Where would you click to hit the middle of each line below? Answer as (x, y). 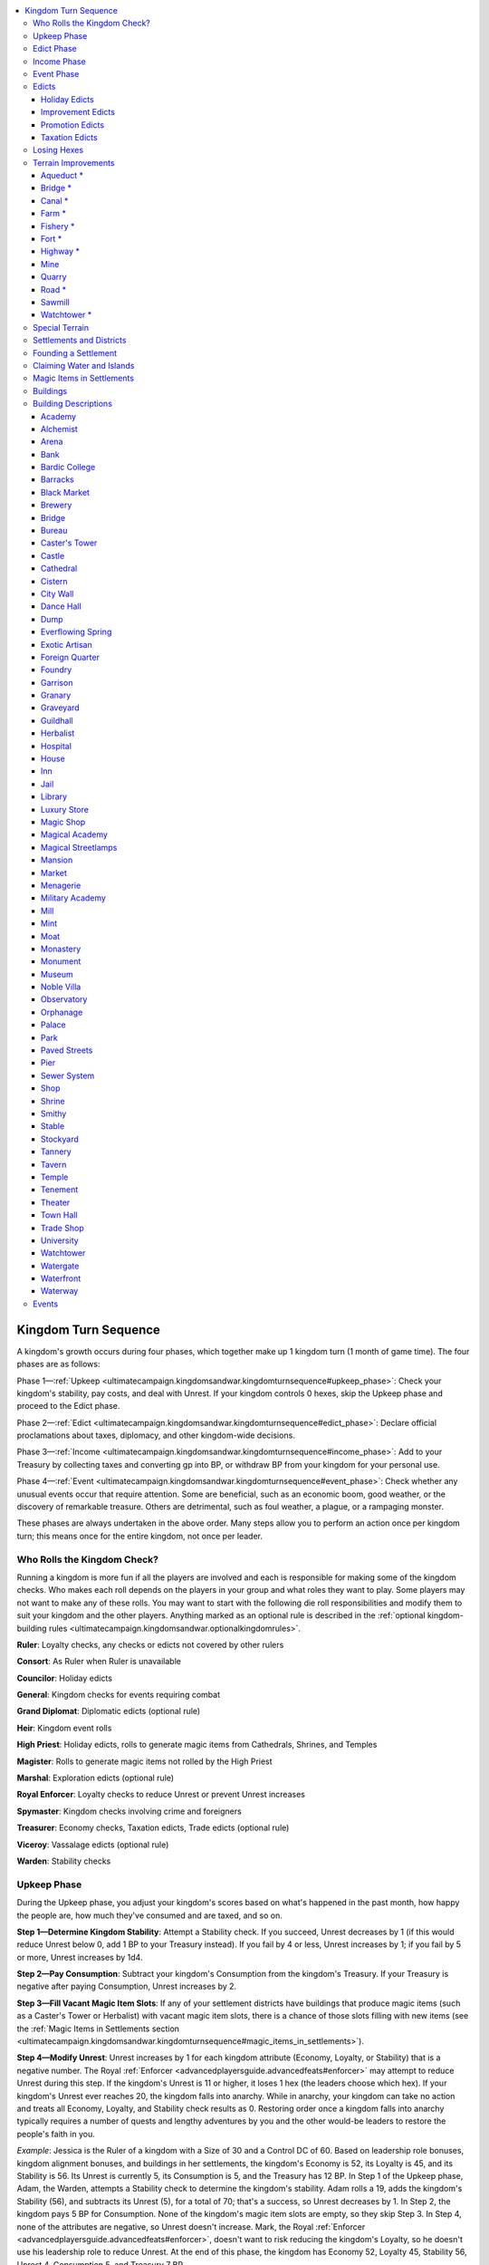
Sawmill (55, 302)
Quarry (54, 277)
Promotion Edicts (72, 125)
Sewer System (68, 1075)
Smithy (54, 1113)
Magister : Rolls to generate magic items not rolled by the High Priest (144, 1761)
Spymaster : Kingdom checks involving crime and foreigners (129, 1811)
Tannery (56, 1152)
